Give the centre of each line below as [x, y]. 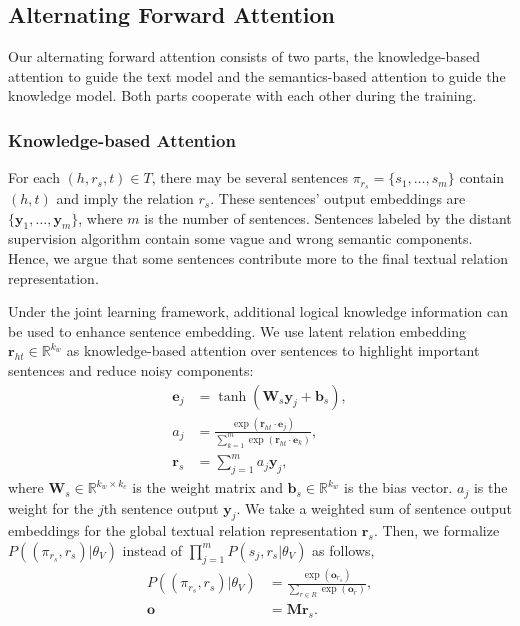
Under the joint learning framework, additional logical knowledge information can [258, 311]
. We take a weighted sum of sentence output [374, 507]
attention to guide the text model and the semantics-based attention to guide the [257, 75]
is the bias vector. [398, 487]
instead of [152, 549]
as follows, [343, 549]
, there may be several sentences [249, 177]
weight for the [51, 507]
